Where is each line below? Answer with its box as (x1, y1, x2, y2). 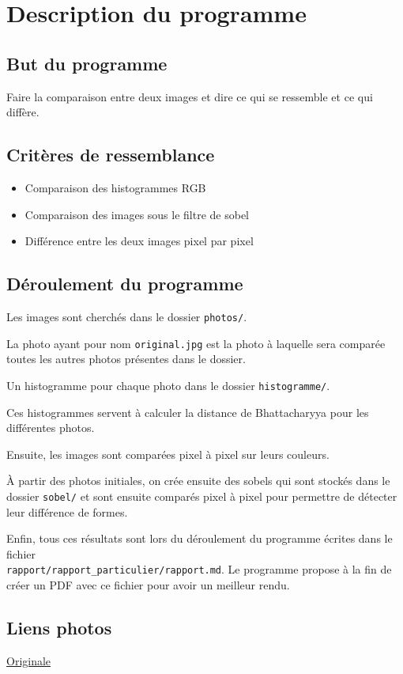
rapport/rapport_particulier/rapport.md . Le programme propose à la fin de (6, 561, 392, 577)
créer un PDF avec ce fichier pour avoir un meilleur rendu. (6, 576, 290, 593)
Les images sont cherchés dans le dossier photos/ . (6, 308, 247, 324)
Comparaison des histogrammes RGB (24, 179, 206, 195)
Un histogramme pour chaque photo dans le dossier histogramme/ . (6, 377, 330, 393)
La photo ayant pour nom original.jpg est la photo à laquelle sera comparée (6, 335, 386, 351)
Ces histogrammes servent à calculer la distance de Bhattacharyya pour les (6, 403, 369, 420)
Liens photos (6, 615, 112, 639)
